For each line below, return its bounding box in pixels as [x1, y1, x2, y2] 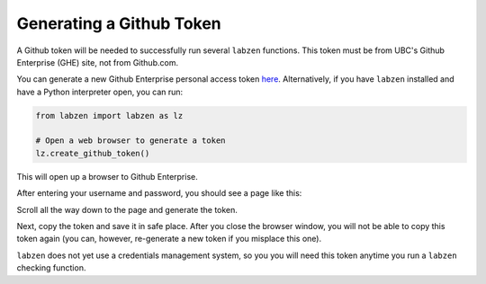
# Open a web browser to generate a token [35, 136, 226, 146]
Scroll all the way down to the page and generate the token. [16, 204, 238, 215]
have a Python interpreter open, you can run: [16, 86, 184, 97]
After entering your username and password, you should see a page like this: [16, 188, 302, 199]
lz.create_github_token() [35, 148, 150, 158]
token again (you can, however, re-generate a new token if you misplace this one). [16, 234, 322, 244]
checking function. [16, 262, 86, 273]
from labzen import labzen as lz [35, 111, 184, 120]
